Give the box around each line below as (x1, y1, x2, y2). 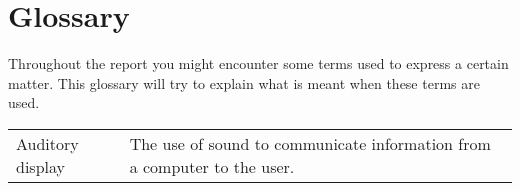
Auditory (16, 131, 79, 155)
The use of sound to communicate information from (129, 131, 491, 155)
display (16, 154, 65, 178)
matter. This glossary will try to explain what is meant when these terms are (8, 72, 480, 93)
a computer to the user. (129, 154, 295, 178)
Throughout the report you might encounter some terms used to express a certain (8, 53, 509, 74)
